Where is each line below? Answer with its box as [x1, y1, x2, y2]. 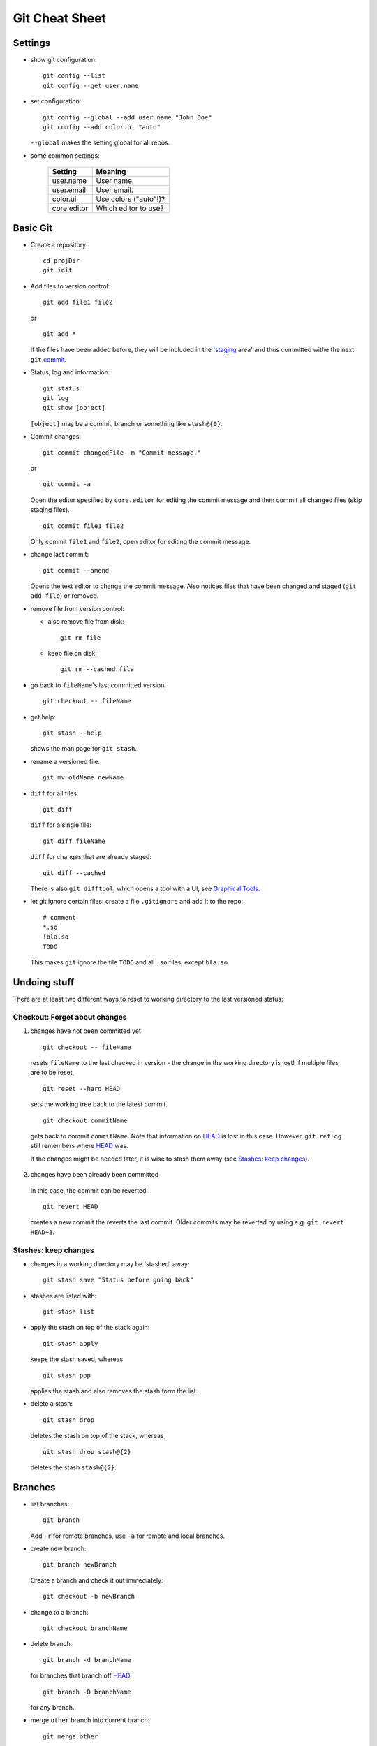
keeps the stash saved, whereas [30, 1355, 124, 1363]
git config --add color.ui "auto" [43, 123, 161, 131]
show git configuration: [30, 56, 97, 64]
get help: [30, 712, 56, 721]
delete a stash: [30, 1400, 73, 1408]
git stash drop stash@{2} [43, 1448, 132, 1455]
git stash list [43, 1308, 95, 1316]
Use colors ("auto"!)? [96, 194, 165, 204]
